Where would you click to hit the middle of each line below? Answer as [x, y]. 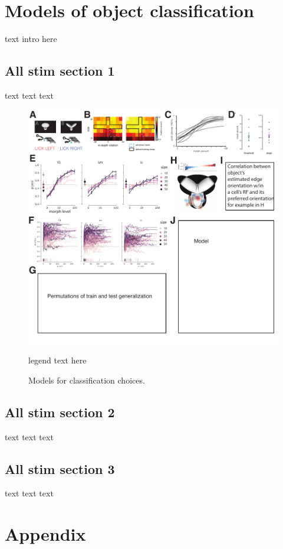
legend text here [57, 360]
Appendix [45, 534]
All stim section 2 [60, 412]
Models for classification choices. [87, 380]
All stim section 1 [60, 71]
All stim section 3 [60, 468]
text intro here [31, 39]
